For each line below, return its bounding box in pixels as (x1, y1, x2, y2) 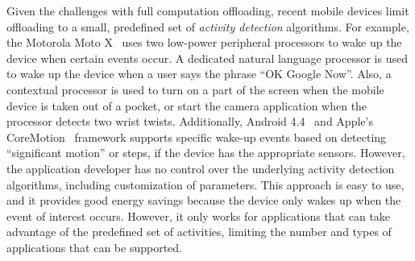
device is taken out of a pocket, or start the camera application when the (6, 97, 367, 114)
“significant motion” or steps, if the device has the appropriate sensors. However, (6, 144, 405, 161)
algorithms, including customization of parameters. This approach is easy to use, (6, 176, 405, 193)
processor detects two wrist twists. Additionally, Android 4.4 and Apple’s (6, 113, 373, 130)
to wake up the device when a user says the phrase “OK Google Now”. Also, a (6, 65, 392, 82)
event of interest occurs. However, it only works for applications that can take (6, 207, 391, 224)
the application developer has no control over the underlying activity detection (6, 159, 395, 176)
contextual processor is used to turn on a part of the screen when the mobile (6, 81, 384, 97)
